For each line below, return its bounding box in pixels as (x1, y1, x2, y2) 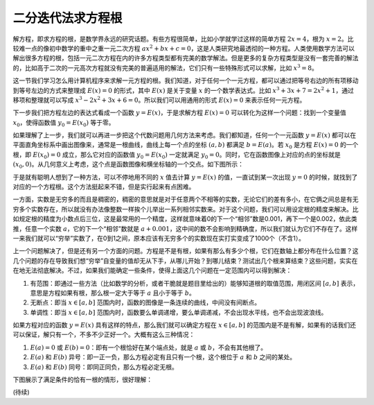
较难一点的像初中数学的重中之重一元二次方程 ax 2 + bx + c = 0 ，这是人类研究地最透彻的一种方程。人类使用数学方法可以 (12, 44, 355, 52)
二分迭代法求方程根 (12, 10, 123, 26)
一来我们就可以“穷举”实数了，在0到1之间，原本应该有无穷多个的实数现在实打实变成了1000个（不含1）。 (12, 234, 305, 242)
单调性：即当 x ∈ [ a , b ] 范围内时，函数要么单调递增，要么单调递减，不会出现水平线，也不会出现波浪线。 (30, 308, 328, 316)
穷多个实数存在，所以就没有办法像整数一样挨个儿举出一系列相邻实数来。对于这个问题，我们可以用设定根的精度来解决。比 (12, 205, 359, 213)
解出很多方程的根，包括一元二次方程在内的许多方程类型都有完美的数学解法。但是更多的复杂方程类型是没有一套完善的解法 (12, 54, 359, 62)
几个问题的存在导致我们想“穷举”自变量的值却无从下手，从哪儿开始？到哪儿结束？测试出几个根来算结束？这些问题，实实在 (12, 257, 358, 265)
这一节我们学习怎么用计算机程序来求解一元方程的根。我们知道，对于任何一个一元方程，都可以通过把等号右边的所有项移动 (12, 76, 359, 85)
